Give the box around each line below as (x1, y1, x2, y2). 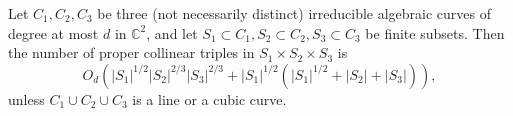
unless (8, 88, 45, 109)
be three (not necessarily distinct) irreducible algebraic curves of (97, 3, 492, 23)
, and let (146, 22, 198, 43)
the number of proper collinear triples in (8, 42, 255, 63)
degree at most (8, 22, 99, 43)
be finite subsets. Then (365, 22, 505, 43)
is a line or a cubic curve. (132, 88, 287, 109)
